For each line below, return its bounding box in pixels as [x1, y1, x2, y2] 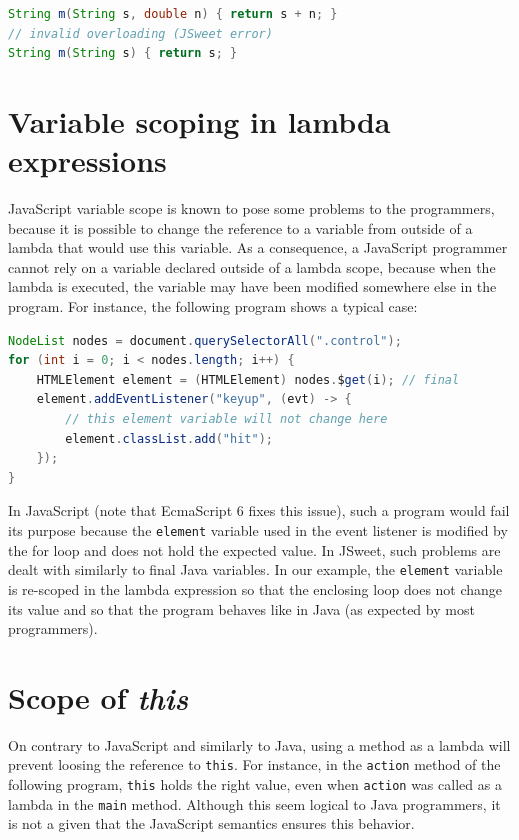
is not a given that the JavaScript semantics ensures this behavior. [8, 813, 415, 834]
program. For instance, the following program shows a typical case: [8, 296, 418, 317]
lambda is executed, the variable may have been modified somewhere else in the [8, 276, 497, 297]
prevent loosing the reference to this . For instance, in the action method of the [8, 754, 501, 775]
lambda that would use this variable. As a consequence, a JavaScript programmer [8, 237, 508, 258]
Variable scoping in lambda [8, 100, 391, 141]
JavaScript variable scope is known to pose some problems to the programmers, [8, 198, 495, 219]
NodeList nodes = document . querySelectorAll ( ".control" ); [8, 333, 402, 348]
